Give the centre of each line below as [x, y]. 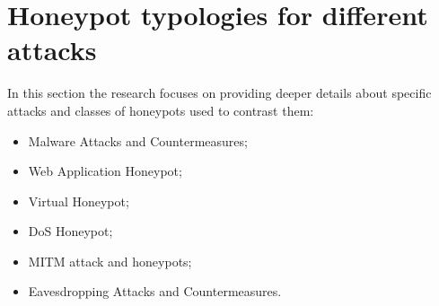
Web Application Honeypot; [105, 171]
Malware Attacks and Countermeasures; [138, 140]
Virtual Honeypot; [79, 201]
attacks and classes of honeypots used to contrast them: [161, 110]
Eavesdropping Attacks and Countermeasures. [155, 291]
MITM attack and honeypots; [110, 261]
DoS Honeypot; [70, 231]
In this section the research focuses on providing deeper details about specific [219, 93]
